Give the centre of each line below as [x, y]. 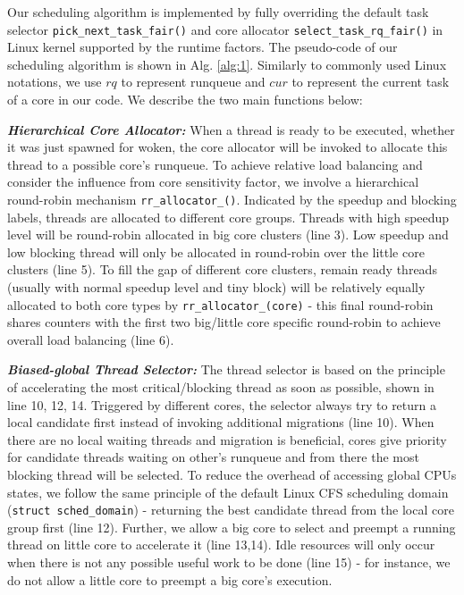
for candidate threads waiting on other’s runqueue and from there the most [213, 457]
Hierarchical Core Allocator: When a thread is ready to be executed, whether [231, 129]
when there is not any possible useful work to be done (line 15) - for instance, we [229, 562]
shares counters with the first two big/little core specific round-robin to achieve [224, 322]
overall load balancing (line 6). [91, 339]
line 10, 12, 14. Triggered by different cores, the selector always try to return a [222, 404]
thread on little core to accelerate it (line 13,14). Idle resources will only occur [221, 545]
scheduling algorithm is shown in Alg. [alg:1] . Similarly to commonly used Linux [227, 64]
